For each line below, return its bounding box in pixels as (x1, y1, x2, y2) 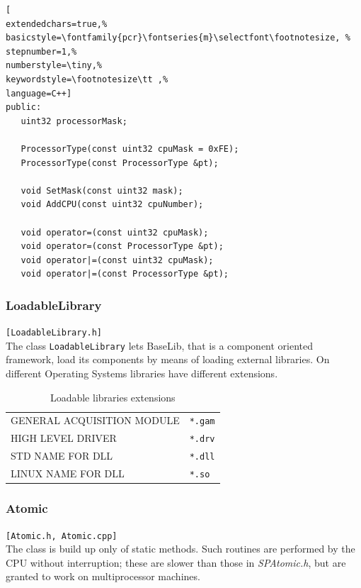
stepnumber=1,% (6, 46, 77, 57)
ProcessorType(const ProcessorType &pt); (21, 157, 219, 168)
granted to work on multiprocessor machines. (6, 569, 200, 584)
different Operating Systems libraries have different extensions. (6, 366, 278, 380)
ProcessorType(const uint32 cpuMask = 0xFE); (21, 143, 239, 154)
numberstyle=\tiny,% (6, 60, 103, 71)
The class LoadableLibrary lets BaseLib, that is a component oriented (6, 338, 314, 353)
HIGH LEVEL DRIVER (11, 431, 117, 445)
